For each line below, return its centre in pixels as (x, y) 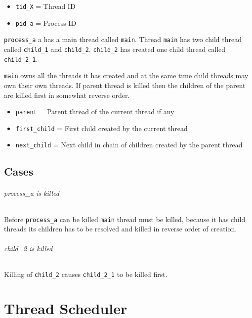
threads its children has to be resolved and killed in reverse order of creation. (121, 229)
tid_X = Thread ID (45, 6)
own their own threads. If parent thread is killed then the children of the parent (125, 85)
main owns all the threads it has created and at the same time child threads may (126, 75)
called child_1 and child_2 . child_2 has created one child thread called (115, 49)
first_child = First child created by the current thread (102, 128)
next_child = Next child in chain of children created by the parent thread (129, 145)
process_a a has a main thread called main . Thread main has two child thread (123, 39)
